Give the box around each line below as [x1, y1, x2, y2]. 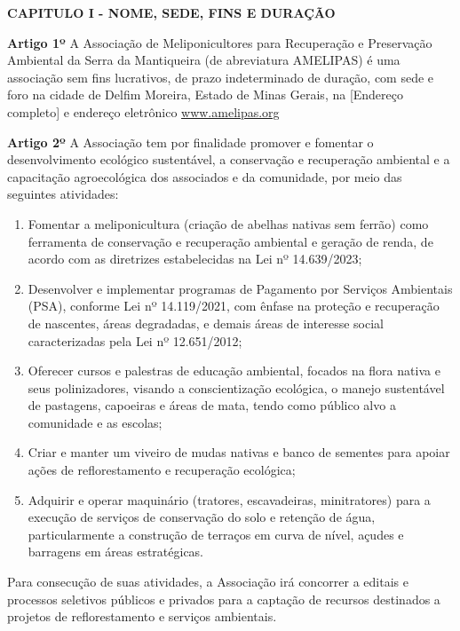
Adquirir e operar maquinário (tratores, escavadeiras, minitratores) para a [28, 490, 431, 509]
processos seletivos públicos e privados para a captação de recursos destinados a [7, 589, 440, 608]
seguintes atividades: [7, 185, 119, 203]
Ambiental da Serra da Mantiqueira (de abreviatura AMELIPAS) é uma [7, 51, 401, 69]
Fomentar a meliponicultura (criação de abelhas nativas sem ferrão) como [28, 214, 429, 233]
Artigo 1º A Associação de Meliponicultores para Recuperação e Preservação [7, 33, 432, 51]
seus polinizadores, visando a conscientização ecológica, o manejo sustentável [28, 378, 445, 397]
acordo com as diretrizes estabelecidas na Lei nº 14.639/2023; [28, 249, 362, 268]
